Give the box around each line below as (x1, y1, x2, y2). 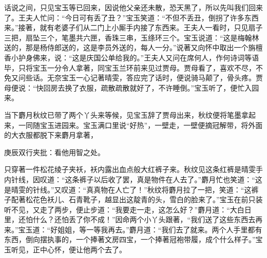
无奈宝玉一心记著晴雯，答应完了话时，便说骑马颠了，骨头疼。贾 (47, 72, 263, 83)
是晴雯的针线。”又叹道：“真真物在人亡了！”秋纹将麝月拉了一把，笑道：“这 (4, 184, 252, 195)
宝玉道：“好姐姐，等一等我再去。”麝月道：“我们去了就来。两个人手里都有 (18, 224, 262, 234)
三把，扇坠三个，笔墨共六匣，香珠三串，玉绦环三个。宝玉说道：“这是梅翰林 (4, 32, 259, 42)
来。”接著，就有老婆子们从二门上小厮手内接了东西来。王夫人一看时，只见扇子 (4, 22, 263, 33)
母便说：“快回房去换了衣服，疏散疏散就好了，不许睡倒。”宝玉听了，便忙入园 (4, 82, 259, 93)
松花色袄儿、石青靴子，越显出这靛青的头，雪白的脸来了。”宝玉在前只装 (25, 194, 263, 205)
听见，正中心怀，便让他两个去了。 (11, 244, 126, 255)
